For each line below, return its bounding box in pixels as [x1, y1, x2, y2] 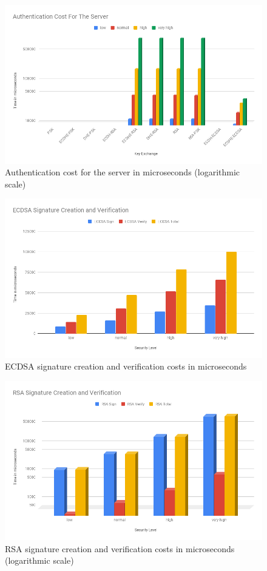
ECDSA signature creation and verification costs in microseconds [5, 360, 247, 373]
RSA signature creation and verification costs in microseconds [5, 542, 235, 555]
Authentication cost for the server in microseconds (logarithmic [5, 166, 240, 178]
